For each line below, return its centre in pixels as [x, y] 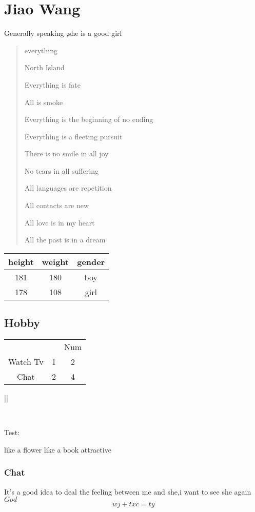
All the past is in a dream [65, 240]
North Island [44, 67]
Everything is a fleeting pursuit [73, 136]
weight [55, 261]
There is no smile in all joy [66, 153]
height [21, 261]
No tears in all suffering [61, 170]
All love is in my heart [60, 222]
